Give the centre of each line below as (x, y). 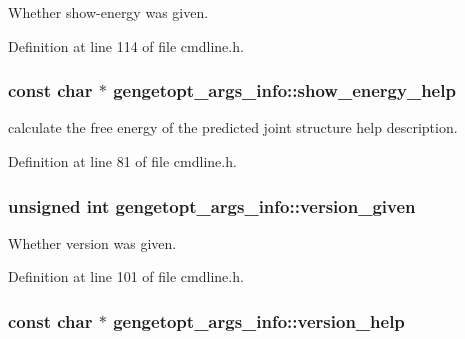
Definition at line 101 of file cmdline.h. (126, 276)
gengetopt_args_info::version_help (259, 320)
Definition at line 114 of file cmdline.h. (126, 45)
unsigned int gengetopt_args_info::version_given (212, 205)
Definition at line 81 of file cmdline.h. (122, 161)
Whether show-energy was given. (108, 12)
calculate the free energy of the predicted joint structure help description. (233, 127)
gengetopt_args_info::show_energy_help (284, 90)
